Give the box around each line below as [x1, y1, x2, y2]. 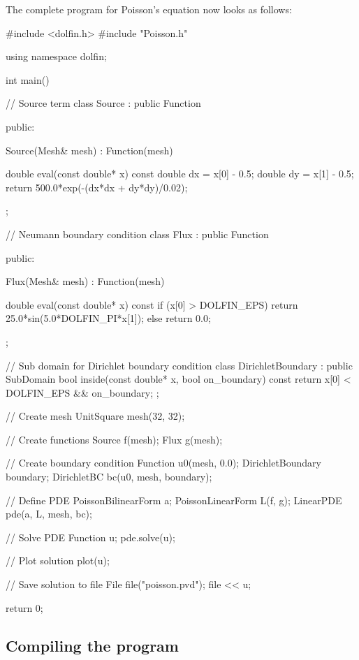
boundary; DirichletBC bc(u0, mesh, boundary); [6, 469, 212, 484]
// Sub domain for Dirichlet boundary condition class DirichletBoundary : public [6, 358, 353, 372]
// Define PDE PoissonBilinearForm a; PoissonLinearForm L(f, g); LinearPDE [6, 492, 342, 507]
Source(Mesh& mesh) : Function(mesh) [6, 142, 173, 157]
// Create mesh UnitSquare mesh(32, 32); [6, 409, 185, 423]
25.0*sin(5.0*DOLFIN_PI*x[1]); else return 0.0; [6, 311, 211, 325]
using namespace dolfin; [6, 49, 107, 64]
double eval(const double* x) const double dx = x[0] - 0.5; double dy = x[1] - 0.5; [6, 166, 354, 181]
